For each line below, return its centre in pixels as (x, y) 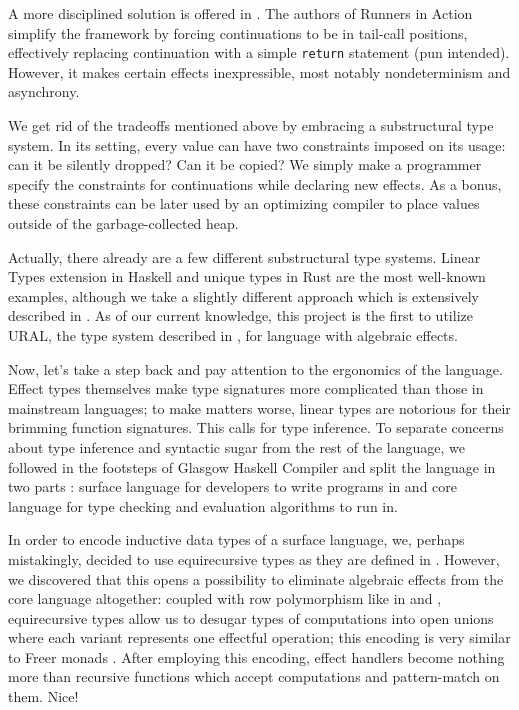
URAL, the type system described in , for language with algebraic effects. (233, 334)
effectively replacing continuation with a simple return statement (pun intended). (259, 52)
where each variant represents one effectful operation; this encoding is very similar (259, 637)
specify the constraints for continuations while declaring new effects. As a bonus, (255, 183)
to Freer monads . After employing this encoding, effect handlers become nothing (256, 656)
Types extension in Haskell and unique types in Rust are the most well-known (247, 276)
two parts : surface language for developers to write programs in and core (232, 486)
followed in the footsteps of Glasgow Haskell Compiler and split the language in (252, 466)
